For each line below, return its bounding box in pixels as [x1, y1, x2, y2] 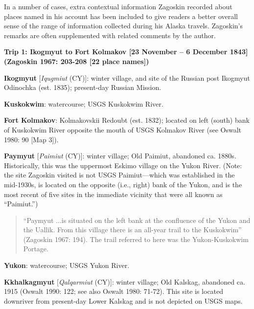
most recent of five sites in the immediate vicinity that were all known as [4, 189, 223, 199]
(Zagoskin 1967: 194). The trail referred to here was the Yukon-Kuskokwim [23, 234, 249, 244]
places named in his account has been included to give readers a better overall [4, 11, 238, 21]
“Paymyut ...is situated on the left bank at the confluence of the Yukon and [23, 215, 251, 225]
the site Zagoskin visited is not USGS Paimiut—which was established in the [4, 170, 235, 180]
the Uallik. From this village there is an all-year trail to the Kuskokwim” [23, 224, 242, 235]
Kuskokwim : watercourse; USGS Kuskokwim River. [4, 98, 163, 109]
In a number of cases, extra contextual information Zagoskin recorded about [4, 1, 232, 11]
